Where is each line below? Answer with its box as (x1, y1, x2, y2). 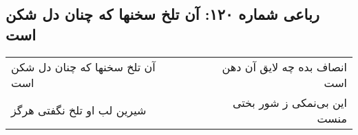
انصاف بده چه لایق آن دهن (222, 58, 347, 75)
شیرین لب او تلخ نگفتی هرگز (11, 102, 147, 119)
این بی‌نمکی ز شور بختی (232, 94, 347, 110)
